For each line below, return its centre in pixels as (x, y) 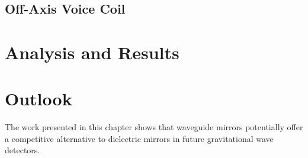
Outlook (38, 99)
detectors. (23, 150)
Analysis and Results (92, 52)
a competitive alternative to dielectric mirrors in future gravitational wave (139, 138)
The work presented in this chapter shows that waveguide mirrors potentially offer (154, 127)
